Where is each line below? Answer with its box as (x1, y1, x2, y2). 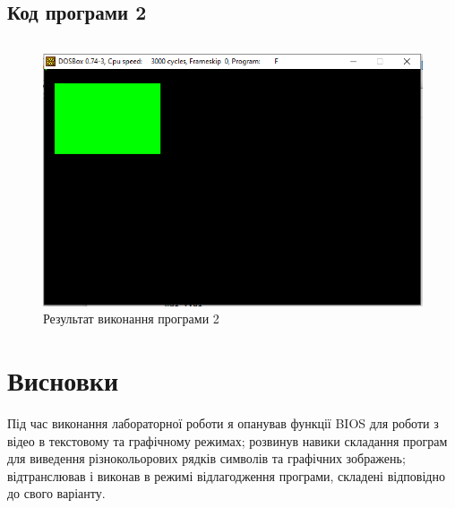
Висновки (7, 362, 119, 399)
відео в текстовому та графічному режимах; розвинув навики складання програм (7, 431, 448, 450)
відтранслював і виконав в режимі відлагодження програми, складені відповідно (7, 466, 445, 485)
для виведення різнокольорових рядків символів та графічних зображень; (7, 449, 406, 468)
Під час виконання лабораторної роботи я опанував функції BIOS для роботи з (7, 414, 439, 433)
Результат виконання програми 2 (43, 309, 219, 328)
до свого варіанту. (7, 484, 106, 503)
